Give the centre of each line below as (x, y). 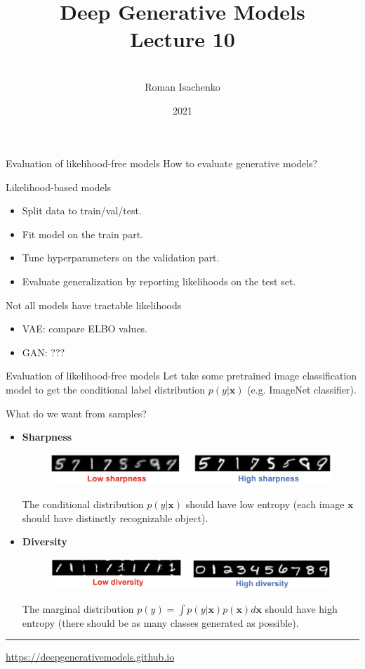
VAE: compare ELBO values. (85, 329)
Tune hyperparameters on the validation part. (121, 258)
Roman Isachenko (182, 86)
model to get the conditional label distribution (106, 390)
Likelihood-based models (59, 187)
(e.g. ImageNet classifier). (302, 390)
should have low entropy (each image (265, 504)
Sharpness (47, 437)
